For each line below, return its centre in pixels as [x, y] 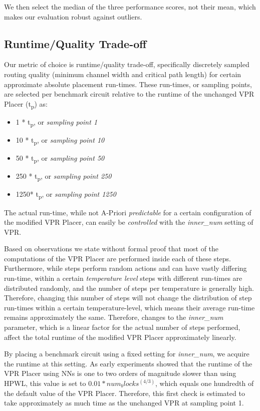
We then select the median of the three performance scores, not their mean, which [130, 7]
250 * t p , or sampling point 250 [64, 177]
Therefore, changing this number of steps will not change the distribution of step [128, 298]
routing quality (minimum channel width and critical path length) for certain [123, 74]
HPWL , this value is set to [45, 383]
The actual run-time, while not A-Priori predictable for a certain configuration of [128, 212]
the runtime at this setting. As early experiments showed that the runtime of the [128, 363]
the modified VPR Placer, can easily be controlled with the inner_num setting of [129, 222]
